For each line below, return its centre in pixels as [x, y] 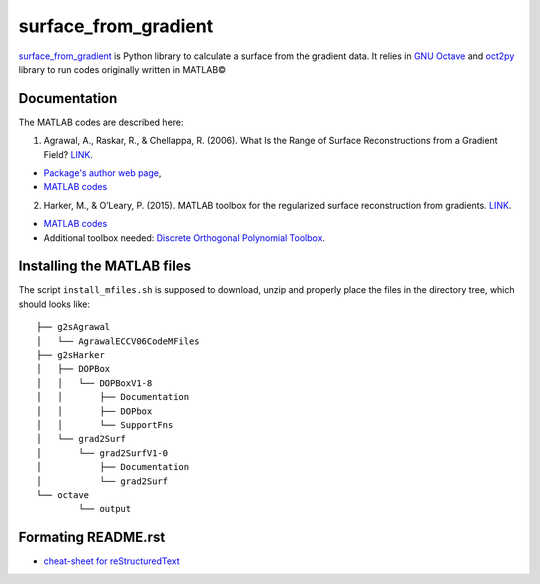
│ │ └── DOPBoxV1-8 [94, 383]
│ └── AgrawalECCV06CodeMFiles [118, 341]
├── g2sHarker [70, 355]
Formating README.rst [92, 537]
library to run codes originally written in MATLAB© [122, 69]
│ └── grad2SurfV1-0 [102, 453]
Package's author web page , [102, 173]
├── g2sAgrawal [73, 327]
